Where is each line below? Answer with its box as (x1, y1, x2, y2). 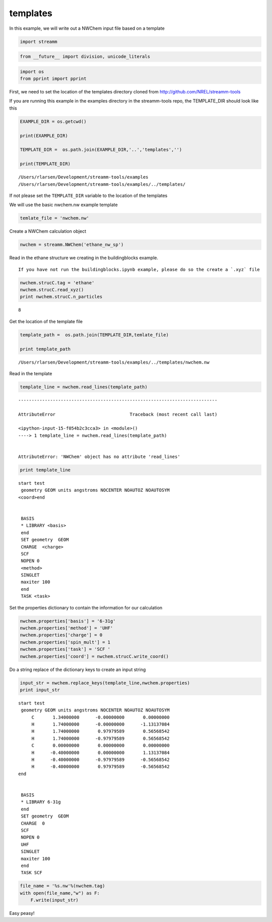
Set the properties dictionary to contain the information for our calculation (9, 604, 163, 610)
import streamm (20, 38, 57, 44)
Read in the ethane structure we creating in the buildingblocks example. (9, 255, 159, 261)
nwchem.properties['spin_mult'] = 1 (20, 639, 111, 645)
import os (20, 69, 44, 74)
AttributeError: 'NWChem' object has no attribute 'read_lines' (18, 454, 181, 459)
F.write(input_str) (30, 897, 79, 903)
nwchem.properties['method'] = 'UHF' (20, 625, 113, 631)
